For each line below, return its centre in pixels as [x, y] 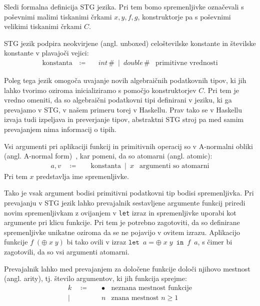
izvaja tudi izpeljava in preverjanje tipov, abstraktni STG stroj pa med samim [124, 119]
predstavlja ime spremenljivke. [82, 176]
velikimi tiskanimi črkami [43, 26]
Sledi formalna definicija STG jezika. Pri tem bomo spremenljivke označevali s [124, 6]
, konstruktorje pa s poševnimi [184, 16]
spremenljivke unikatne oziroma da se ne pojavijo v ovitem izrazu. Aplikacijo [122, 232]
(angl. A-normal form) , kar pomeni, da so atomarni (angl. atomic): [108, 156]
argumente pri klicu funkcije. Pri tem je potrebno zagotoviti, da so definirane [122, 222]
